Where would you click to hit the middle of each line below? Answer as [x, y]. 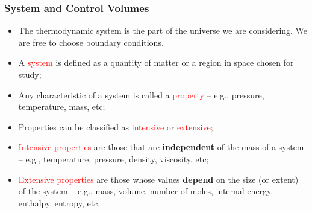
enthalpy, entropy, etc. [59, 202]
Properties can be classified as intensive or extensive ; [116, 126]
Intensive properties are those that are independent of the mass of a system [161, 147]
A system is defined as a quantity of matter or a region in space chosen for [156, 62]
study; [30, 74]
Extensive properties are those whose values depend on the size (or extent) [158, 179]
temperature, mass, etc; [62, 106]
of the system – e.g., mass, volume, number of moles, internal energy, [146, 191]
